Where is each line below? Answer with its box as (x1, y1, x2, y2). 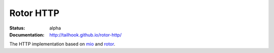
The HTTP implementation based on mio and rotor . (9, 41, 115, 47)
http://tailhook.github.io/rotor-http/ (49, 31, 122, 37)
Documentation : (9, 31, 45, 37)
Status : (9, 25, 25, 31)
